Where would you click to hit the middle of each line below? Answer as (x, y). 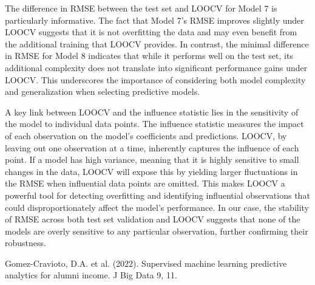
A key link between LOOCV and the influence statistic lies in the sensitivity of (152, 112)
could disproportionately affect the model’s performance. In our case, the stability (157, 207)
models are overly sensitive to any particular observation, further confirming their (157, 231)
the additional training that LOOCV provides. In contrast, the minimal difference (157, 43)
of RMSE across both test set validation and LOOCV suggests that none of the (153, 219)
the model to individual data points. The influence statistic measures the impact (154, 124)
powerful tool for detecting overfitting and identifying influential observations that (157, 195)
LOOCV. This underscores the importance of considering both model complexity (155, 79)
